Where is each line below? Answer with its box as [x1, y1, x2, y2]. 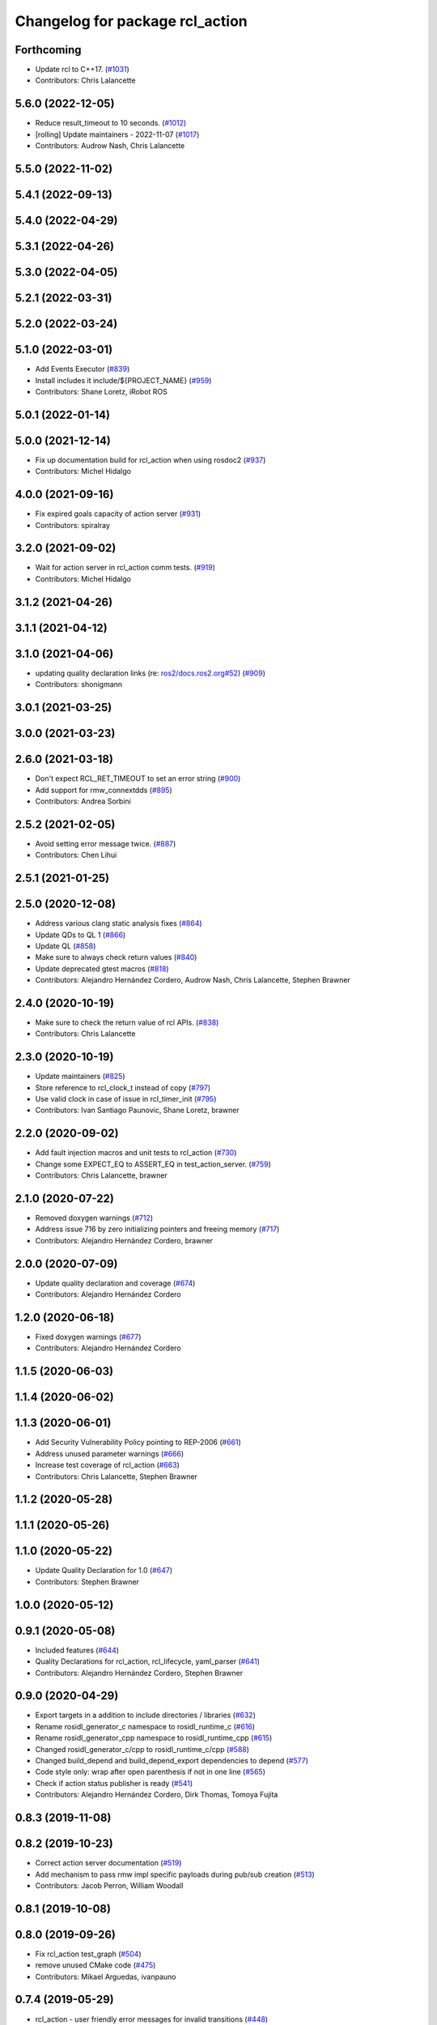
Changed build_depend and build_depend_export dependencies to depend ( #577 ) [35, 1756, 309, 1766]
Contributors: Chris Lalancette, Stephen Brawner [35, 1471, 198, 1481]
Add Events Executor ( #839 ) [35, 364, 130, 374]
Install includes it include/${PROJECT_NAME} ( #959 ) [35, 375, 212, 385]
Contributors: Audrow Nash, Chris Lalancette [35, 141, 185, 151]
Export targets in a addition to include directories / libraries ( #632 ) [35, 1710, 257, 1720]
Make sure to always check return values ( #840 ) [35, 953, 197, 962]
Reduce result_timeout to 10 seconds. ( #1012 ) [35, 118, 187, 128]
